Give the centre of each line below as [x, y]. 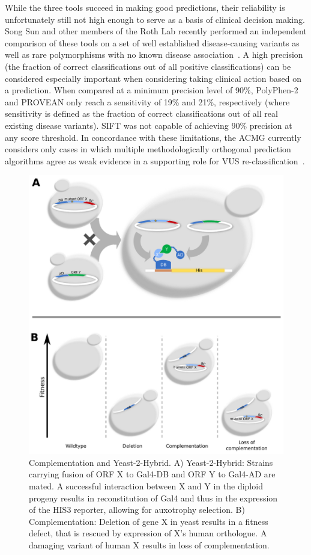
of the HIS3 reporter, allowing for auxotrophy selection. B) [137, 510]
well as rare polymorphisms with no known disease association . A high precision [154, 54]
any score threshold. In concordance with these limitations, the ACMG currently [153, 137]
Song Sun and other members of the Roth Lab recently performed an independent [156, 31]
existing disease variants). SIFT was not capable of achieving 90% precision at [149, 125]
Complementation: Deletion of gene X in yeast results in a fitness [149, 521]
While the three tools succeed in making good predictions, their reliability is [145, 7]
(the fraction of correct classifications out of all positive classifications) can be [148, 66]
